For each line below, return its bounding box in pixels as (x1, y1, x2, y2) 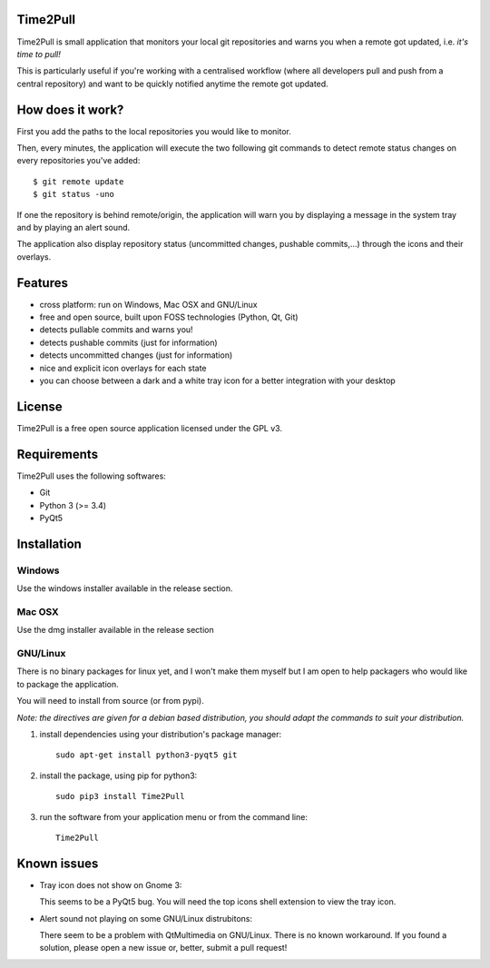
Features (16, 275, 68, 291)
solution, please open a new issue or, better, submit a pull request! (39, 943, 288, 953)
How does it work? (16, 102, 124, 117)
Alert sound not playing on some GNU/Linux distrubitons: (39, 913, 253, 924)
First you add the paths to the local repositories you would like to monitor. (16, 125, 292, 136)
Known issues (16, 855, 99, 871)
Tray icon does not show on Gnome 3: (39, 879, 182, 890)
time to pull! (16, 48, 61, 59)
